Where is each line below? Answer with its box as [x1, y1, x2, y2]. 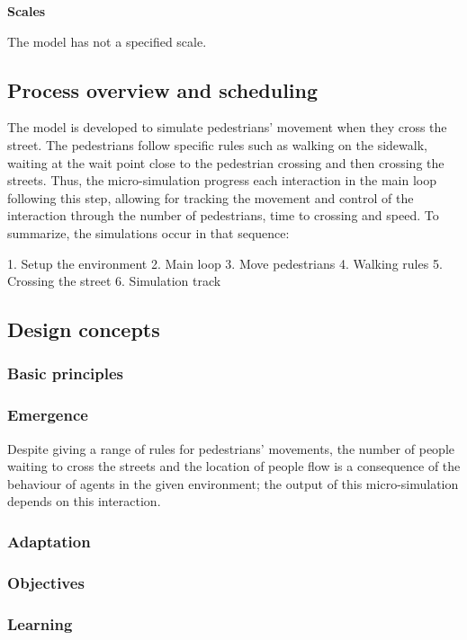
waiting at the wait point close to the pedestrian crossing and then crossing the [7, 153, 445, 172]
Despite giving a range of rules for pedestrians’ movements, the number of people [7, 439, 454, 458]
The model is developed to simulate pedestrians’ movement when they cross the [7, 118, 447, 137]
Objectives [7, 571, 85, 593]
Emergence [7, 404, 88, 426]
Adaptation [7, 529, 91, 552]
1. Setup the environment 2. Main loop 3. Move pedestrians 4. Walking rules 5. [7, 253, 443, 272]
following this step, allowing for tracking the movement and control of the [7, 188, 414, 207]
